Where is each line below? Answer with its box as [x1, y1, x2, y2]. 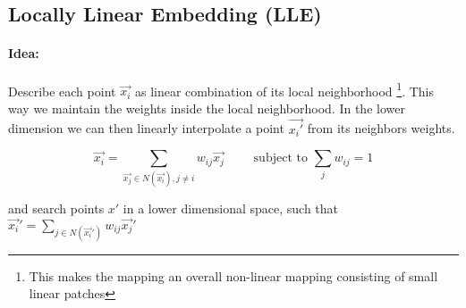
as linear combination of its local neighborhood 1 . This [134, 79, 435, 100]
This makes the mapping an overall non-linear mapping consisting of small [29, 266, 438, 285]
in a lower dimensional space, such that [123, 198, 339, 217]
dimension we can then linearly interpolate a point [8, 119, 284, 137]
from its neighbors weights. [307, 119, 455, 137]
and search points [8, 198, 105, 217]
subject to [253, 152, 308, 165]
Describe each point [8, 81, 116, 100]
